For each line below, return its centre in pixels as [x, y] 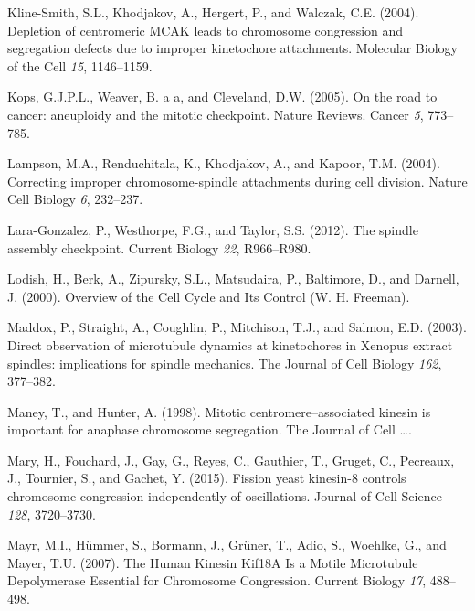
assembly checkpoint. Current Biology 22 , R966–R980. [159, 247]
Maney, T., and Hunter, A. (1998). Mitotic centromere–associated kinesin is [219, 411]
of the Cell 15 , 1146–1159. [80, 65]
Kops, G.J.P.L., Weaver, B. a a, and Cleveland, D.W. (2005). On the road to [222, 96]
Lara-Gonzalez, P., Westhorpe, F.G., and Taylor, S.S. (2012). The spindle [213, 229]
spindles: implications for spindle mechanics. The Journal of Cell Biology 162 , [225, 363]
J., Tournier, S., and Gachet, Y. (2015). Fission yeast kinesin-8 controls [207, 478]
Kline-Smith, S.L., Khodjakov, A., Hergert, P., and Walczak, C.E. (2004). [213, 12]
